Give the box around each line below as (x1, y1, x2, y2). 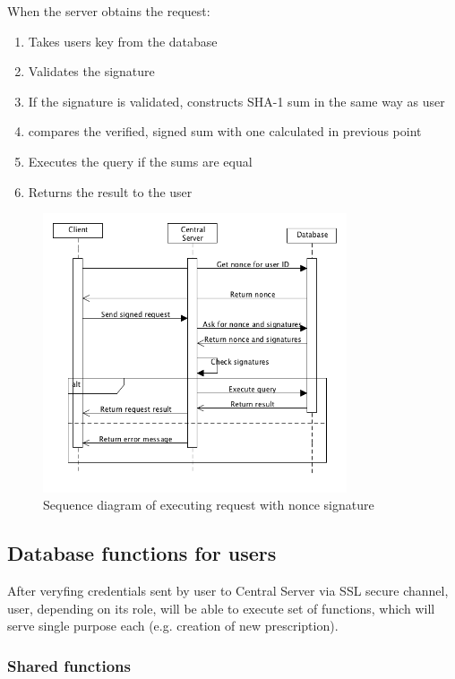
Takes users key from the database (28, 31, 218, 50)
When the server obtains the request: (7, 2, 210, 20)
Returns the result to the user (28, 182, 193, 201)
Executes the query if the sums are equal (28, 151, 253, 170)
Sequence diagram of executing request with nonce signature (43, 495, 374, 514)
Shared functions (7, 654, 131, 676)
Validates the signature (28, 62, 155, 81)
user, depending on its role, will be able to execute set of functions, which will (7, 598, 435, 617)
